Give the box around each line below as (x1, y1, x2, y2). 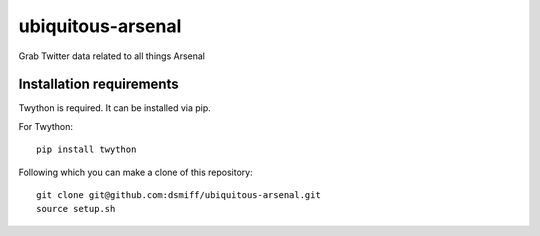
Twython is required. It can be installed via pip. (18, 102, 212, 114)
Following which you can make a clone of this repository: (18, 166, 254, 178)
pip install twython (36, 144, 137, 155)
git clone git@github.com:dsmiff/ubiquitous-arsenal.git (36, 190, 322, 201)
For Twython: (18, 120, 74, 132)
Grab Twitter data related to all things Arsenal (18, 50, 205, 62)
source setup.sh (36, 203, 116, 215)
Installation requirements (18, 76, 179, 93)
